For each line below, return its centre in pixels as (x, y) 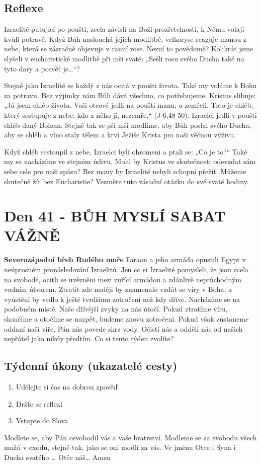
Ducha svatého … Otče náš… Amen (57, 457)
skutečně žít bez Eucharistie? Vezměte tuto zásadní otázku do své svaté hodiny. (126, 181)
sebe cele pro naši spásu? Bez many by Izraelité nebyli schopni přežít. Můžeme (125, 171)
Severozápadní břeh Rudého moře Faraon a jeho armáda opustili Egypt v (125, 259)
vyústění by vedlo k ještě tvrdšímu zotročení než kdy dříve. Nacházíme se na (122, 299)
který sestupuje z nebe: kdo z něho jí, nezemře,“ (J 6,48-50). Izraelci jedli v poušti (130, 114)
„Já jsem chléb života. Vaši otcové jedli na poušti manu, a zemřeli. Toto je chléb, (129, 105)
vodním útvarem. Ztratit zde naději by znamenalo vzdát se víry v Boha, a (118, 289)
